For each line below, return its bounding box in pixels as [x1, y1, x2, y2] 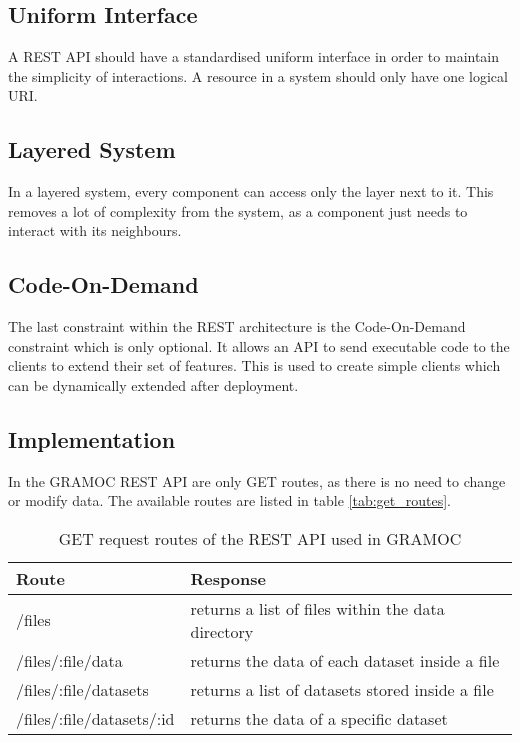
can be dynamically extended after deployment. [8, 374, 299, 395]
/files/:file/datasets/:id [16, 706, 175, 730]
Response [190, 566, 266, 590]
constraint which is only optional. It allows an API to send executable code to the [8, 335, 510, 356]
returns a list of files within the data [190, 596, 445, 620]
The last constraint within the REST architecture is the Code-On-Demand [8, 316, 466, 337]
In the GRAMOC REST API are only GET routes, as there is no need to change [8, 470, 506, 491]
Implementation [8, 423, 176, 454]
